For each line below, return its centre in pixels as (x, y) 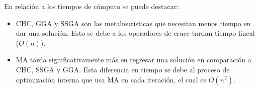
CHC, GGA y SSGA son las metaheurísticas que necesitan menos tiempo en (133, 23)
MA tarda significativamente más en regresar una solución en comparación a (134, 60)
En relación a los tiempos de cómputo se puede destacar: (92, 6)
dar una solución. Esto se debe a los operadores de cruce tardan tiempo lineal (135, 33)
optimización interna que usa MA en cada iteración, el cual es (111, 79)
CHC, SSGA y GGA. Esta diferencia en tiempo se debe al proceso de (123, 69)
